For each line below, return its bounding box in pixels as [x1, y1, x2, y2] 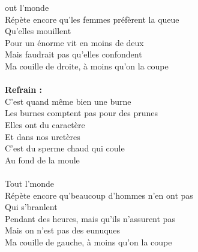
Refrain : [5, 83, 43, 96]
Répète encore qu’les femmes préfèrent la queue [5, 13, 179, 25]
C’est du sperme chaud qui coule [5, 142, 125, 154]
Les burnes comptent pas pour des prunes [5, 107, 158, 119]
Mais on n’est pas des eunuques [5, 224, 121, 236]
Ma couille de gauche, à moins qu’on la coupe [5, 235, 172, 248]
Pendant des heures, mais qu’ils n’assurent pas [5, 212, 175, 224]
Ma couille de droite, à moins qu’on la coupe [5, 59, 169, 72]
